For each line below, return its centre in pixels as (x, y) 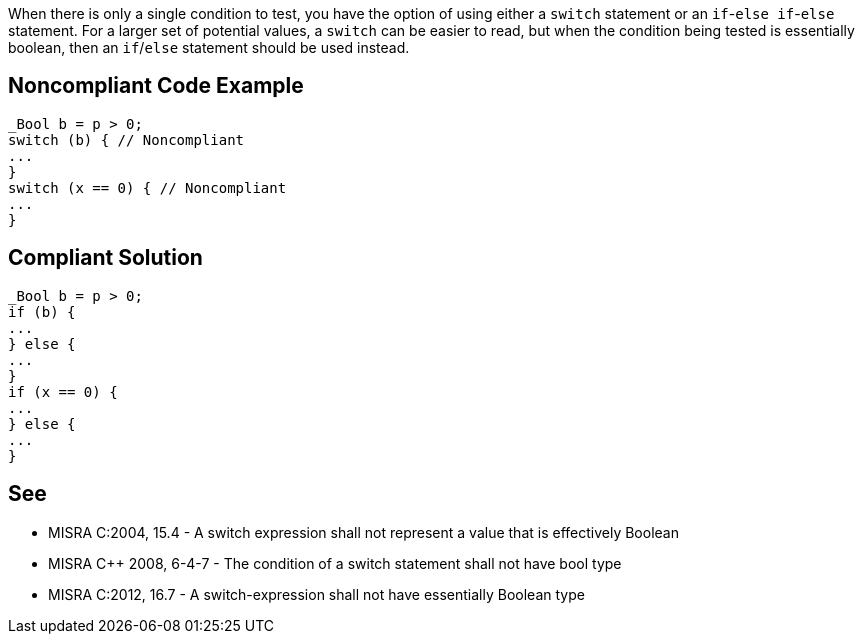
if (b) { (42, 311)
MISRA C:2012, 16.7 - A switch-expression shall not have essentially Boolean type (316, 594)
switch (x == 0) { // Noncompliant (147, 187)
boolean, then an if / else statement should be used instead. (209, 47)
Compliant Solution (105, 258)
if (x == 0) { (63, 391)
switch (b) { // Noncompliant (126, 139)
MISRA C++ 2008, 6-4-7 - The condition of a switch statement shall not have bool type (335, 563)
